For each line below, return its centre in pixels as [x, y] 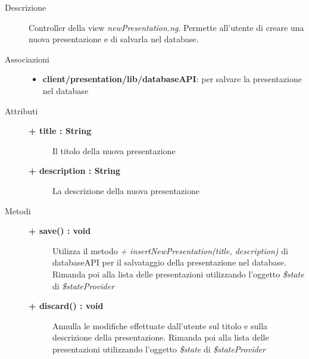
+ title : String [60, 131]
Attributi [21, 110]
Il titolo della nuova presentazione [114, 150]
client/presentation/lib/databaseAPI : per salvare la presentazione [172, 79]
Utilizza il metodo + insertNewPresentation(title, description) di [170, 250]
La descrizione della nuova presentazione [126, 190]
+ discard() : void [66, 306]
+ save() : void [60, 231]
